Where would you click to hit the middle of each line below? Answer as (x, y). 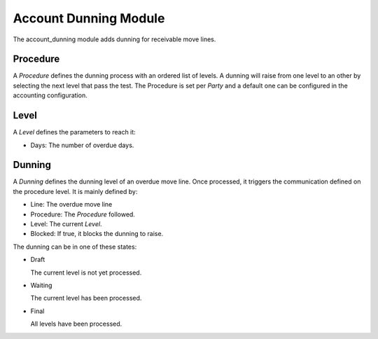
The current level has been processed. (86, 298)
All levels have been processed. (76, 324)
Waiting (41, 285)
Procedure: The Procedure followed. (83, 214)
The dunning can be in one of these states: (75, 247)
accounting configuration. (50, 95)
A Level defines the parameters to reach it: (74, 132)
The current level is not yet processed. (86, 272)
